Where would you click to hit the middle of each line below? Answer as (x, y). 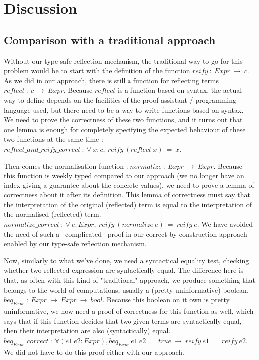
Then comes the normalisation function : (66, 165)
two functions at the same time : (54, 139)
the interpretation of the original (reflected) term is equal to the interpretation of (128, 204)
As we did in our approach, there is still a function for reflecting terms (112, 80)
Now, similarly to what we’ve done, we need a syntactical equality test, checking (127, 260)
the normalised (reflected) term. (53, 214)
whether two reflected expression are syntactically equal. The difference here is (124, 270)
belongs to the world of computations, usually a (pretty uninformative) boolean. (126, 289)
